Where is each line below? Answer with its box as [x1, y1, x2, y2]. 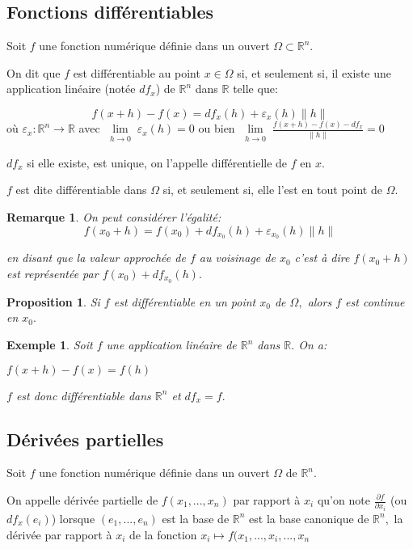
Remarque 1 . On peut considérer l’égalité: [6, 208, 221, 225]
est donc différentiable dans [15, 386, 151, 403]
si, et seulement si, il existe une [237, 64, 392, 81]
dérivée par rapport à [6, 526, 112, 543]
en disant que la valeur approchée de [6, 249, 186, 266]
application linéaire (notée [6, 80, 136, 97]
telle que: [233, 80, 278, 97]
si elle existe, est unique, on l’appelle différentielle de [27, 154, 288, 171]
